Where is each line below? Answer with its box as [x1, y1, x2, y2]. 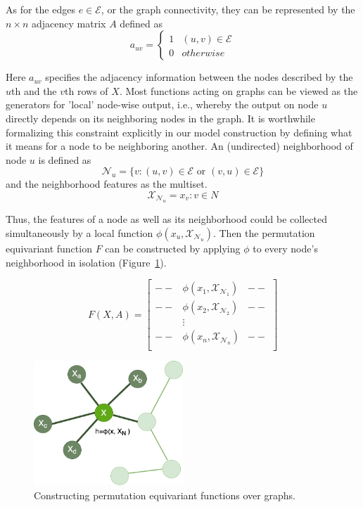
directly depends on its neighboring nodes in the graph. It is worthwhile [6, 110, 315, 125]
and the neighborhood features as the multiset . [6, 177, 208, 191]
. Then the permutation [212, 225, 315, 240]
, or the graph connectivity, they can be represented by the [101, 2, 355, 16]
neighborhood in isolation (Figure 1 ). [6, 255, 167, 269]
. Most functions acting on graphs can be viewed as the [119, 83, 358, 98]
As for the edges [6, 2, 75, 16]
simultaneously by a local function [6, 225, 153, 240]
